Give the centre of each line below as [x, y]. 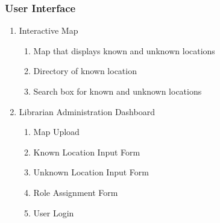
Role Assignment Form [76, 192]
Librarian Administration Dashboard [87, 111]
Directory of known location [85, 71]
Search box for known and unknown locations [118, 91]
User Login [54, 212]
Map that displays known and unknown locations [124, 50]
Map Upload [56, 132]
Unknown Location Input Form [91, 172]
